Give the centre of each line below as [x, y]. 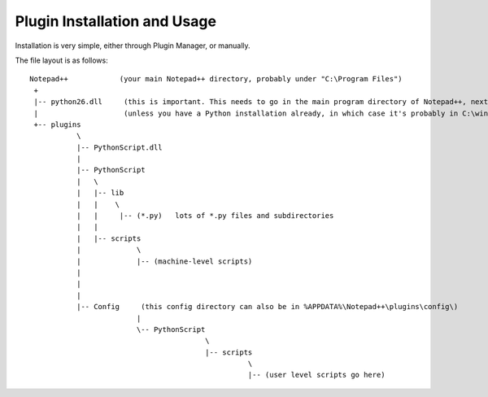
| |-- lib [100, 193]
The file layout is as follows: [62, 60]
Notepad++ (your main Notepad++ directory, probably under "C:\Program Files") [216, 79]
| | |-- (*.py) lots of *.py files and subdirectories [205, 216]
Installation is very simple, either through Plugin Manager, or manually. [133, 46]
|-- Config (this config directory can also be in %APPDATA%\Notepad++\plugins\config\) [267, 307]
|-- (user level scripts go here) [316, 375]
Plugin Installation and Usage [116, 21]
